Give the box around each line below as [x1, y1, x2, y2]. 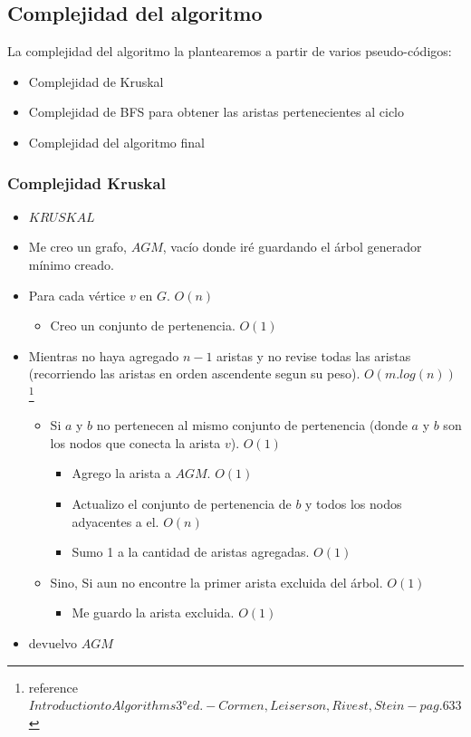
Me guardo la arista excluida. [72, 603, 235, 622]
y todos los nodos [305, 493, 402, 512]
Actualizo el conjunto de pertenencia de [72, 493, 292, 512]
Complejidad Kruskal [7, 171, 166, 194]
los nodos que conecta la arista [50, 433, 221, 452]
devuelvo [28, 633, 78, 652]
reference [28, 677, 78, 696]
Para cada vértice [28, 285, 126, 304]
